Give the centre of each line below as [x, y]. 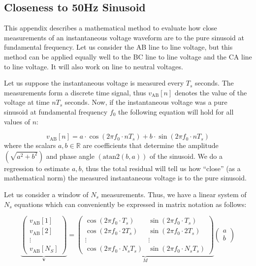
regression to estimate [37, 168]
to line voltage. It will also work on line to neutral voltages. [94, 66]
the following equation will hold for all [176, 111]
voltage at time [27, 102]
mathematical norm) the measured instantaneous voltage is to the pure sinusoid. [125, 178]
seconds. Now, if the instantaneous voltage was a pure [146, 102]
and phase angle [70, 156]
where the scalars [30, 145]
